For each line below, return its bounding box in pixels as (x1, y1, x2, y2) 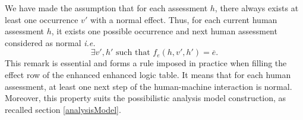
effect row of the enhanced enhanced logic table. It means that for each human (5, 68, 291, 80)
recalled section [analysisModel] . (5, 103, 121, 115)
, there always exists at (214, 2, 299, 14)
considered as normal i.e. (5, 36, 96, 48)
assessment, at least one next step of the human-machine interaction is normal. (5, 80, 292, 92)
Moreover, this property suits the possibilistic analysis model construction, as (5, 92, 286, 104)
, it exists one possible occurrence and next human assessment (51, 25, 277, 37)
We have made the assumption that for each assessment (5, 2, 208, 14)
